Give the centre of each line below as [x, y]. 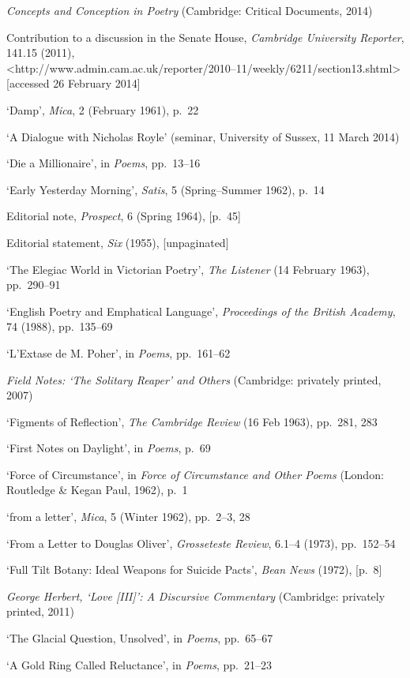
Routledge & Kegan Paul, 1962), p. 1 [97, 490]
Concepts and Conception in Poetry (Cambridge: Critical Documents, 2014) [190, 10]
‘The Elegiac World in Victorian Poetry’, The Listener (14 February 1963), [188, 269]
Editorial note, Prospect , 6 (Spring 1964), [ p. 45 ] [124, 216]
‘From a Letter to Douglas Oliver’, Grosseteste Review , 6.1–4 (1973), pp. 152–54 [201, 543]
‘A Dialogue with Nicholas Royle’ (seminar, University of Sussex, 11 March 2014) [203, 136]
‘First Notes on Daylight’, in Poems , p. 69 [109, 448]
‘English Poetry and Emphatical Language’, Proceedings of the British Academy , [201, 311]
